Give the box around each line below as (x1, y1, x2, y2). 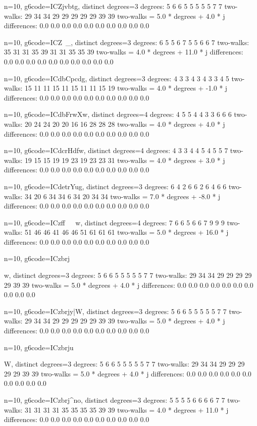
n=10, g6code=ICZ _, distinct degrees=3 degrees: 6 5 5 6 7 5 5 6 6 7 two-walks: (4, 37, 249, 47)
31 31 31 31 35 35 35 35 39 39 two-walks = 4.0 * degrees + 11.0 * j (25, 404, 229, 415)
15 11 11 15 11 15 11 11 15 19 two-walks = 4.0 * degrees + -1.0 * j (25, 83, 227, 93)
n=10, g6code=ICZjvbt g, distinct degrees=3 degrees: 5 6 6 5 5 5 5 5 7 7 (4, 1, 222, 11)
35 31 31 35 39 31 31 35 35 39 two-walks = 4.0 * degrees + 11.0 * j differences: (4, 47, 244, 57)
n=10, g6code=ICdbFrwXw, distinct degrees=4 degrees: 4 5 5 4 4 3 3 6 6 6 (4, 109, 232, 119)
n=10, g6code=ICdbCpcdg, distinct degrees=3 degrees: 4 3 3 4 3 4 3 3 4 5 (4, 73, 229, 83)
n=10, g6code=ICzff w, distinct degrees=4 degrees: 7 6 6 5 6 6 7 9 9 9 (4, 217, 225, 227)
